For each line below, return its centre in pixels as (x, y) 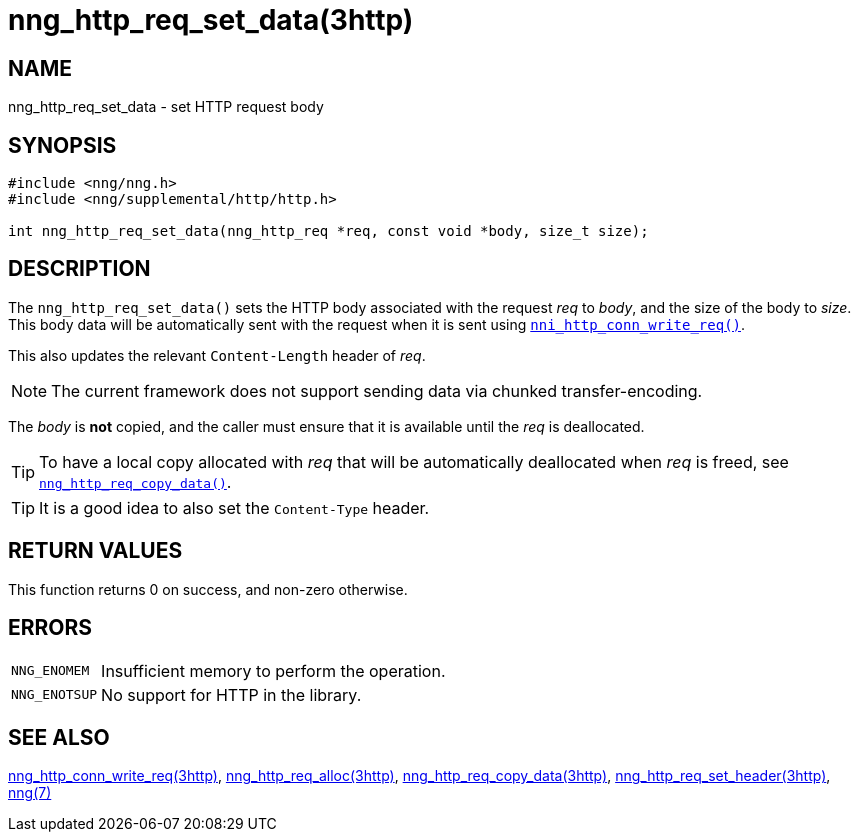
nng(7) (30, 793)
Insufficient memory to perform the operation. (273, 670)
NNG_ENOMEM (50, 671)
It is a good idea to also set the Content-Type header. (234, 507)
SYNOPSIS (62, 145)
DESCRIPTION (79, 269)
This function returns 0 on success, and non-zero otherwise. (208, 589)
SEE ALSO (59, 737)
